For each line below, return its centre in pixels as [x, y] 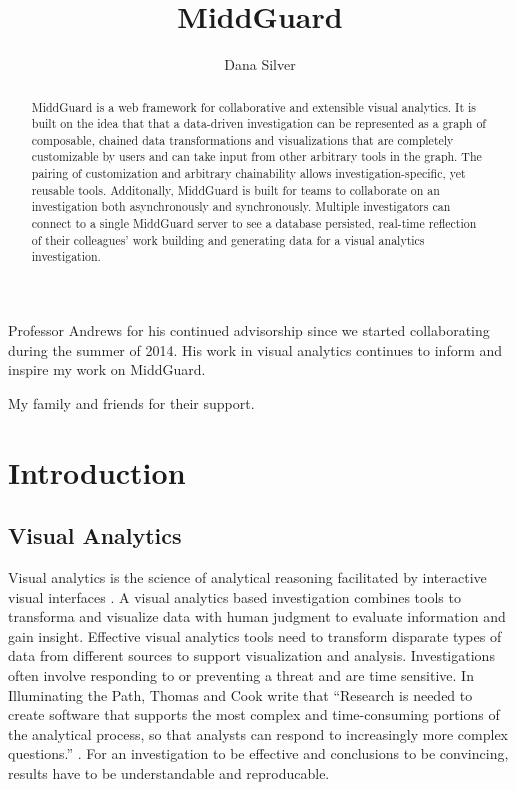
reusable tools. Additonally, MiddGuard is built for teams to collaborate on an [235, 189]
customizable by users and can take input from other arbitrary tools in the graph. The [256, 156]
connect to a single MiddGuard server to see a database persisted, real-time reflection [254, 223]
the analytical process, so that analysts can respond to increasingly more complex [258, 733]
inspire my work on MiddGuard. [107, 369]
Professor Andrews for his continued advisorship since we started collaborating [249, 330]
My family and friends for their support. [131, 402]
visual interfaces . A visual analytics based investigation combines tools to [234, 596]
